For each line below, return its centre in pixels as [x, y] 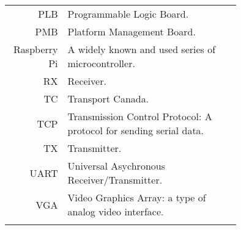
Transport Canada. [108, 99]
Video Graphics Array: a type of [137, 197]
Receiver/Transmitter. [115, 180]
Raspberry [36, 49]
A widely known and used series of [142, 49]
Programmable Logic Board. [128, 14]
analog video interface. [116, 211]
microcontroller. [101, 63]
